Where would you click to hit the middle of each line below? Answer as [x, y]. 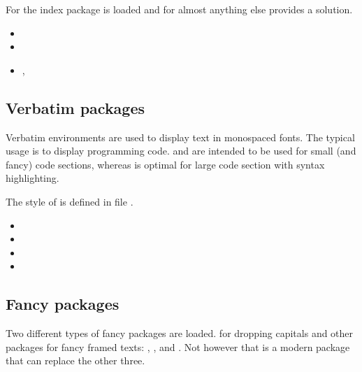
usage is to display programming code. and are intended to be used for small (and [181, 151]
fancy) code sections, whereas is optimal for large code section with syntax [165, 164]
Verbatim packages [75, 107]
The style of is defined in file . [70, 201]
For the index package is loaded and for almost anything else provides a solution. [179, 9]
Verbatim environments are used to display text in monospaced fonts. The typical [180, 137]
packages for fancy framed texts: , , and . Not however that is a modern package [178, 346]
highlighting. [32, 178]
